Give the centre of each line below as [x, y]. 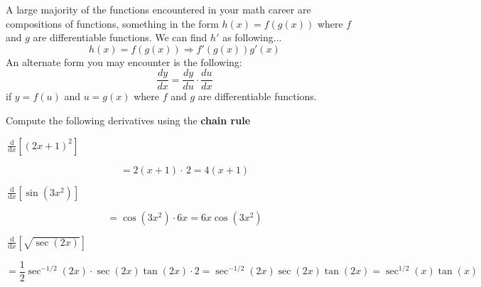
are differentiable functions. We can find [120, 37]
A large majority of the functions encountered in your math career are [158, 9]
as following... [252, 37]
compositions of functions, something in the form [112, 23]
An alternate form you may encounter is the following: [124, 61]
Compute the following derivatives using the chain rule [128, 120]
